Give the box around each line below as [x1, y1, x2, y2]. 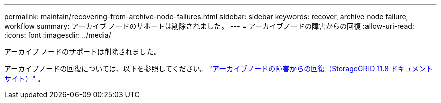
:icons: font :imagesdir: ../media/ [4, 31, 111, 39]
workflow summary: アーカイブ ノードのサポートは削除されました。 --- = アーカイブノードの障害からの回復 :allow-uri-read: [4, 22, 414, 30]
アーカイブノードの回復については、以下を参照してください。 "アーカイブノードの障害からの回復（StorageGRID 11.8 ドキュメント [4, 64, 433, 73]
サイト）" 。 [4, 74, 45, 83]
